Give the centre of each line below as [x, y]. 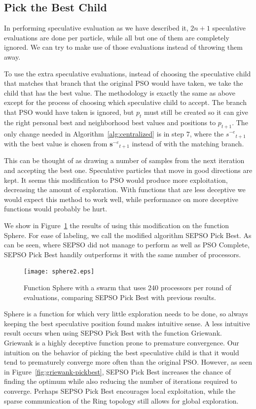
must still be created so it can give [196, 112]
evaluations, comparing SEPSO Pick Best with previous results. [120, 297]
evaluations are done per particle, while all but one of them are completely [117, 37]
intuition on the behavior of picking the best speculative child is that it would [122, 352]
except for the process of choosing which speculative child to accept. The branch [125, 102]
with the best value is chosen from [56, 143]
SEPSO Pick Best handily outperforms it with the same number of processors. [123, 254]
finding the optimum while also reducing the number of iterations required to [121, 381]
